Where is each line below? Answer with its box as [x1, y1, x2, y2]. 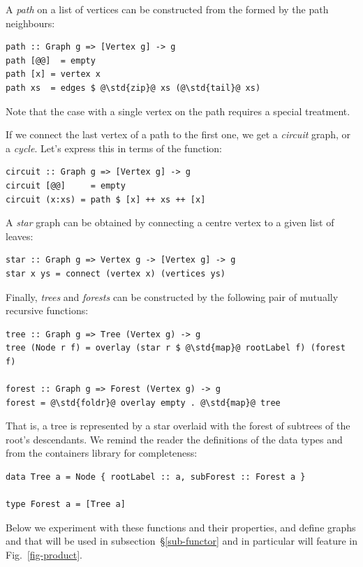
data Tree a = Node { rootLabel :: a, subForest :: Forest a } [6, 472, 306, 483]
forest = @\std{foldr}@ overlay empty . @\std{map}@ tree [6, 397, 281, 408]
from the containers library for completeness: [6, 445, 198, 460]
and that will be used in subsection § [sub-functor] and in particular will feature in [6, 533, 357, 548]
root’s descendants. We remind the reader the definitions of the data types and [6, 432, 343, 446]
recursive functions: [6, 303, 89, 318]
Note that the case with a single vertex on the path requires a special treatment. [6, 103, 350, 118]
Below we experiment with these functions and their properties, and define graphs [6, 520, 356, 534]
